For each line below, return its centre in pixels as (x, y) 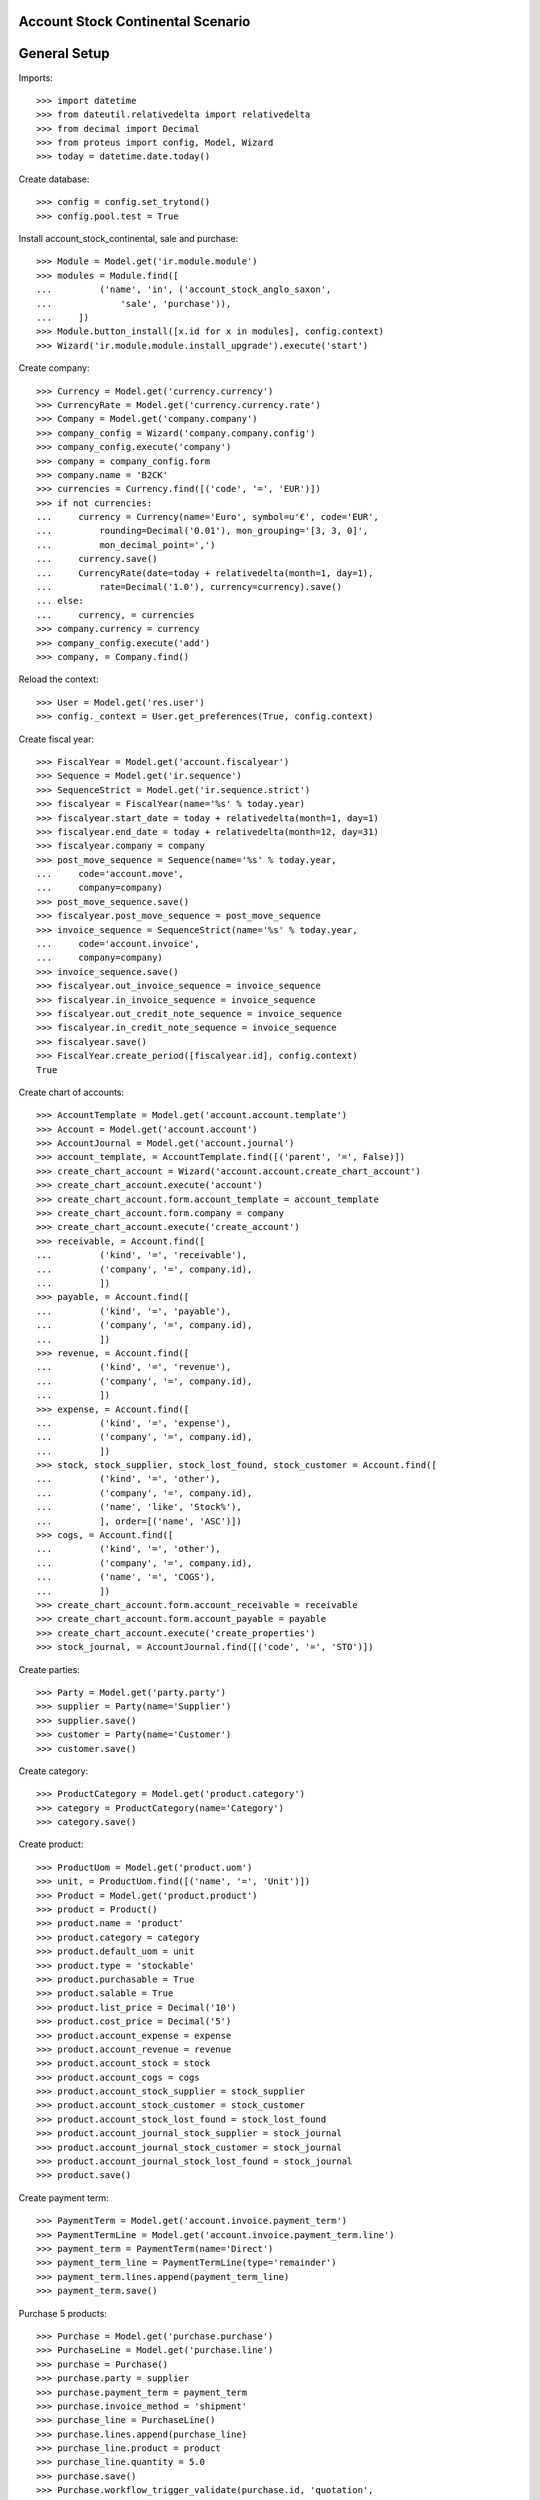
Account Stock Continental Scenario (134, 21)
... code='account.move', (110, 874)
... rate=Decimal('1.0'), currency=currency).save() (189, 587)
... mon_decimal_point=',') (126, 544)
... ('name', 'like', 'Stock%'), (139, 1507)
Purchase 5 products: (62, 2313)
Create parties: (49, 1669)
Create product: (51, 1844)
